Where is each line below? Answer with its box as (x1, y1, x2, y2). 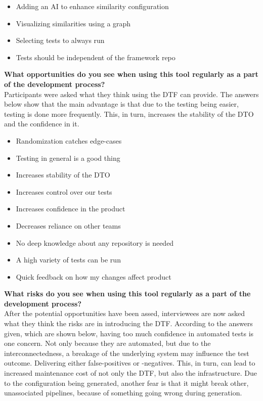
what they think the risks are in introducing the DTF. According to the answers (4, 318, 253, 329)
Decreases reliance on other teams (16, 220, 121, 231)
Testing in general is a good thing (16, 152, 120, 163)
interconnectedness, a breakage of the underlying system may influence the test (4, 347, 249, 358)
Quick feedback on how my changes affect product (16, 271, 171, 282)
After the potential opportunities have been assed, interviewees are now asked (4, 308, 245, 319)
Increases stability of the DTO (16, 169, 110, 180)
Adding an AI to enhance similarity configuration (16, 1, 169, 11)
